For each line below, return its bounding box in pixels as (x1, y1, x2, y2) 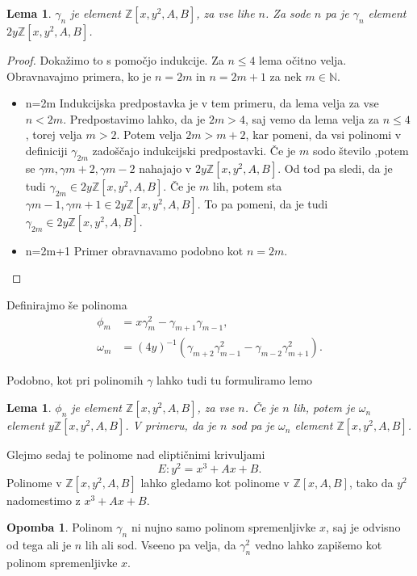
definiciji (25, 141, 68, 158)
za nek (269, 67, 302, 84)
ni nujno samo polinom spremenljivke (131, 519, 316, 536)
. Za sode (265, 5, 311, 21)
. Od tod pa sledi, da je (277, 159, 393, 176)
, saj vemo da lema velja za (244, 110, 379, 127)
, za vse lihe (196, 5, 255, 21)
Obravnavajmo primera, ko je (6, 67, 152, 84)
